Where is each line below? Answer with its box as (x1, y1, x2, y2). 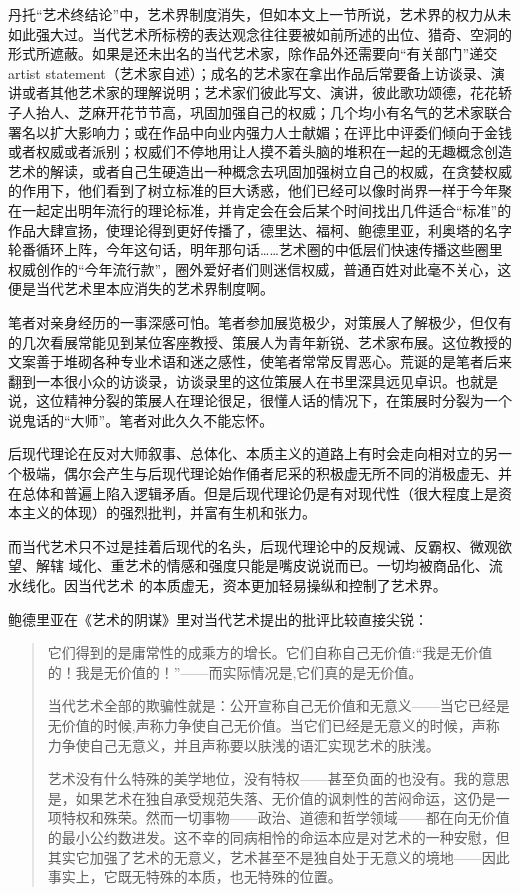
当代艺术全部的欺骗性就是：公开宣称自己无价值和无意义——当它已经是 (47, 695, 510, 716)
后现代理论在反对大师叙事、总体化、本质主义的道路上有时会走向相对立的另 (8, 443, 498, 464)
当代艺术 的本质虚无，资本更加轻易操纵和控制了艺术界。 (77, 575, 447, 596)
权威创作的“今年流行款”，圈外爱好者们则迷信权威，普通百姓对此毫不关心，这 (8, 258, 512, 279)
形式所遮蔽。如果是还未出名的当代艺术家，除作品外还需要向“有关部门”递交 (8, 43, 498, 64)
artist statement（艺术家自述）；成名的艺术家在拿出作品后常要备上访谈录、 (8, 62, 491, 83)
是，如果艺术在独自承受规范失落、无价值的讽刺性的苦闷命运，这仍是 (47, 787, 496, 808)
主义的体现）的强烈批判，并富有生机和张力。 (21, 502, 316, 523)
